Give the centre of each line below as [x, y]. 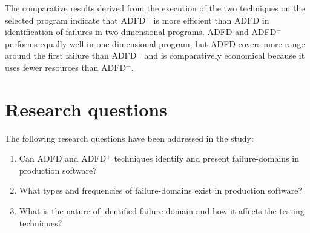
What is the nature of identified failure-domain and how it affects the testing [162, 211]
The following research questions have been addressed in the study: [129, 138]
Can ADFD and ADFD [63, 158]
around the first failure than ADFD [71, 55]
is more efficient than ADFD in [211, 20]
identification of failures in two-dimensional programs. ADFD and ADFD [141, 32]
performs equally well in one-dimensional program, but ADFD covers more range [155, 43]
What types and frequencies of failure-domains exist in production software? [161, 190]
